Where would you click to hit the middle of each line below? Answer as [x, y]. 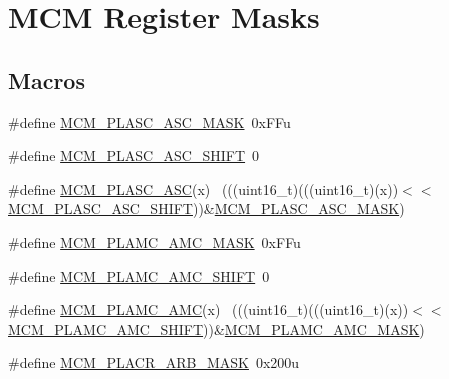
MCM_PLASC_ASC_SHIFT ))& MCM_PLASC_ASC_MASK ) [206, 208]
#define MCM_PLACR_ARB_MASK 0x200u [154, 362]
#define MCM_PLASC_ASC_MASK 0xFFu [149, 121]
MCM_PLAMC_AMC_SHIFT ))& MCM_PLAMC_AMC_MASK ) [216, 328]
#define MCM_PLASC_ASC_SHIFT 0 [134, 155]
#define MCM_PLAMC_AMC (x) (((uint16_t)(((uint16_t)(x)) [208, 309]
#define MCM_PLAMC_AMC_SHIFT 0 [139, 275]
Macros [46, 79]
